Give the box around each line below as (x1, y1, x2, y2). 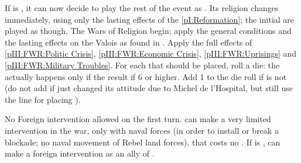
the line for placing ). (5, 93, 81, 105)
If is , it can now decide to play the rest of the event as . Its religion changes (5, 2, 279, 13)
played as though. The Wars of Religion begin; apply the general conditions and (5, 25, 292, 37)
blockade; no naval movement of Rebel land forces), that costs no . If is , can (5, 136, 281, 148)
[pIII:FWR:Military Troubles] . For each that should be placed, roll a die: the (5, 58, 280, 71)
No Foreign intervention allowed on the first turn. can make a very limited (5, 113, 271, 125)
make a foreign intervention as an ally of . (5, 147, 155, 159)
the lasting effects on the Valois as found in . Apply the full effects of (5, 36, 252, 48)
